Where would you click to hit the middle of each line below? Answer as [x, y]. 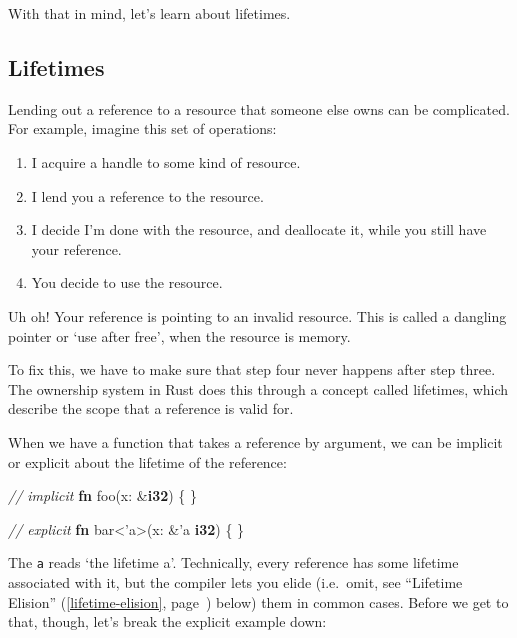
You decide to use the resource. [127, 282]
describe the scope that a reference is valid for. [151, 408]
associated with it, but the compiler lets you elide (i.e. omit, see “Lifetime [235, 581]
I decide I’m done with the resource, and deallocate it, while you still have [259, 229]
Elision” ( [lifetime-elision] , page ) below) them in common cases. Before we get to [258, 601]
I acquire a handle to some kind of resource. [166, 161]
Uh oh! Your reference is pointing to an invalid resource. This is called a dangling [257, 315]
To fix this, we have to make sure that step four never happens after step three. [252, 369]
